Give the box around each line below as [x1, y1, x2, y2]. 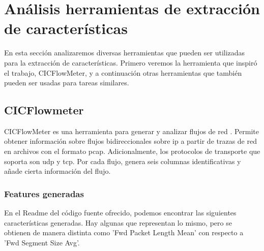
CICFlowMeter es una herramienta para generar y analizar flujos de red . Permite [4, 125, 259, 136]
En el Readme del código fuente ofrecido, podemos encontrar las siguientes [4, 207, 237, 218]
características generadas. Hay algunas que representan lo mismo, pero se [4, 217, 232, 228]
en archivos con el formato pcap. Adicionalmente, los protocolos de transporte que [4, 146, 260, 156]
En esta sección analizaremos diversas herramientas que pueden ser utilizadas [4, 47, 245, 58]
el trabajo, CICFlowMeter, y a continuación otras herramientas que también [4, 67, 242, 78]
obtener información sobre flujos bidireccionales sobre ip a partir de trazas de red [4, 136, 257, 146]
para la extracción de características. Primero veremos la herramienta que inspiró [4, 57, 257, 68]
